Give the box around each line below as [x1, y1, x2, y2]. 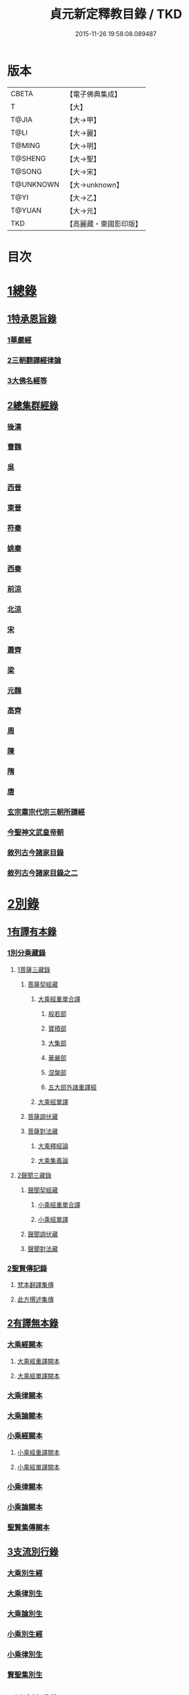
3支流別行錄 [7, 1546, 59, 1557]
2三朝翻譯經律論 [7, 355, 61, 365]
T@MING [10, 140, 41, 150]
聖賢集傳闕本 [7, 1522, 50, 1532]
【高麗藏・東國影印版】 [66, 219, 143, 228]
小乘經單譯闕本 [17, 1463, 60, 1471]
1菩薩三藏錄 [17, 965, 50, 974]
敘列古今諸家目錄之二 [7, 868, 78, 878]
